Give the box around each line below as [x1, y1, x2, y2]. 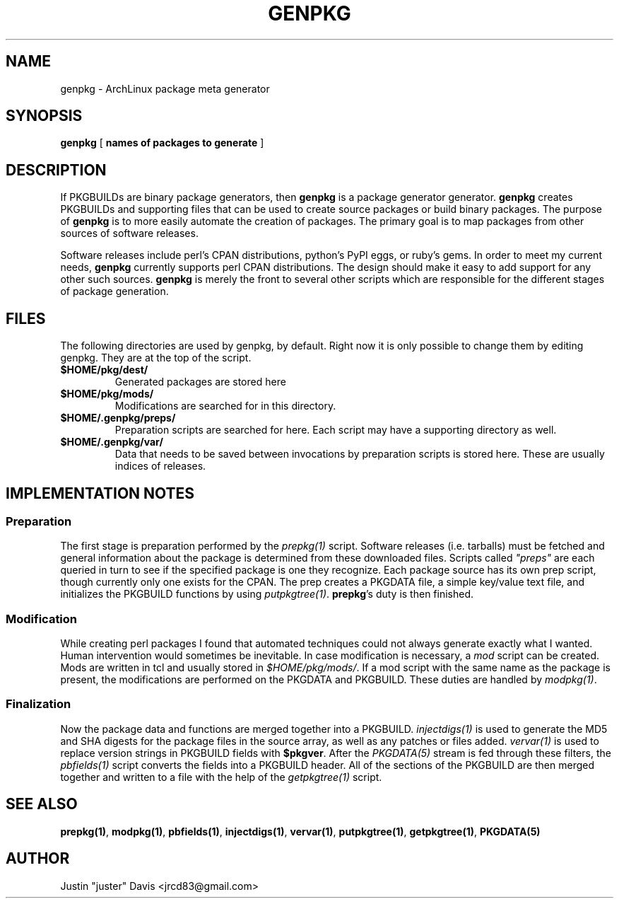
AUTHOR [6, 850, 70, 868]
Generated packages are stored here [114, 376, 286, 388]
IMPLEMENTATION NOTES [6, 484, 195, 502]
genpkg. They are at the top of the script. [60, 352, 252, 364]
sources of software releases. [60, 227, 199, 240]
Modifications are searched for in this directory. [114, 400, 336, 412]
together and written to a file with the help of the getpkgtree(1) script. [60, 770, 382, 783]
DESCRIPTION [6, 161, 107, 179]
